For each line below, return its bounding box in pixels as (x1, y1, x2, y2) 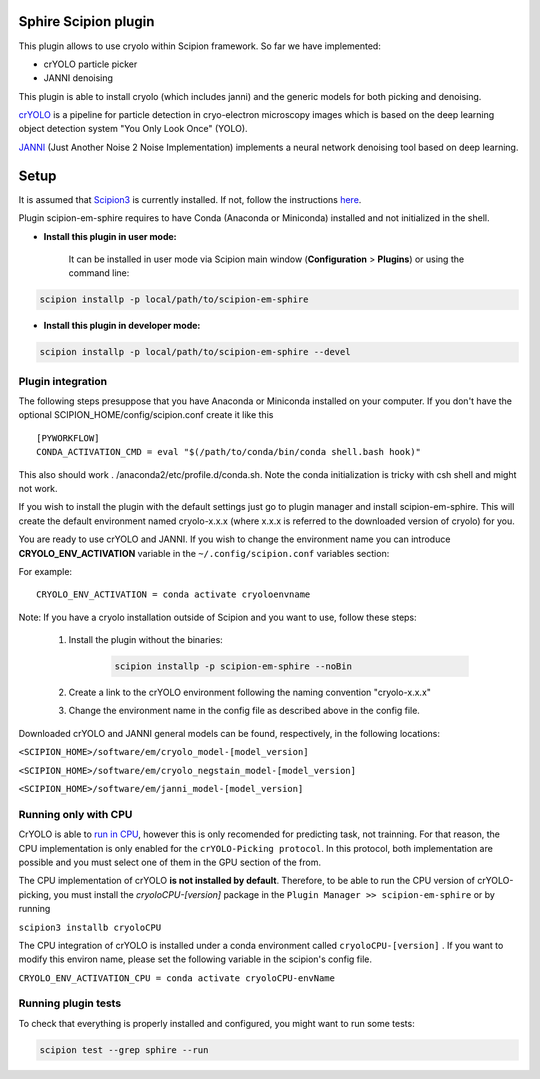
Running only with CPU (18, 807, 133, 821)
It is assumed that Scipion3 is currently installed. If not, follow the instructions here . (18, 193, 362, 205)
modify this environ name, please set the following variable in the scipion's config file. (18, 953, 373, 965)
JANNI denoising (43, 72, 114, 84)
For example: (18, 565, 73, 577)
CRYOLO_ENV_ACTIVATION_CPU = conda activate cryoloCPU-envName (18, 972, 335, 984)
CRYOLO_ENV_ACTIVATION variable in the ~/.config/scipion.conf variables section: (18, 547, 390, 559)
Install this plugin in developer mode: (43, 320, 201, 332)
